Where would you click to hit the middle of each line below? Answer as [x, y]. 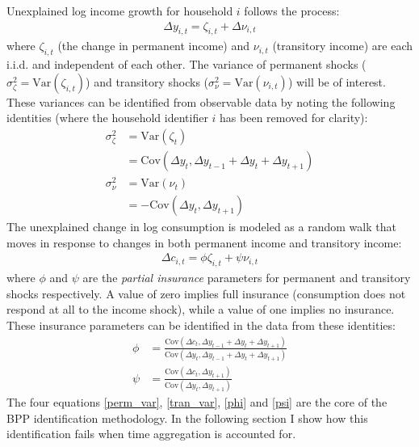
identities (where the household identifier [107, 118]
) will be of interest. [337, 81]
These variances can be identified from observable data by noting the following [201, 101]
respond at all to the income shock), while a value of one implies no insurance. [201, 309]
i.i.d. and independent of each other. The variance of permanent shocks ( [186, 64]
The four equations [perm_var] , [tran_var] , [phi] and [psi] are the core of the [197, 401]
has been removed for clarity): [294, 118]
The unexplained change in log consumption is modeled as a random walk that [201, 227]
